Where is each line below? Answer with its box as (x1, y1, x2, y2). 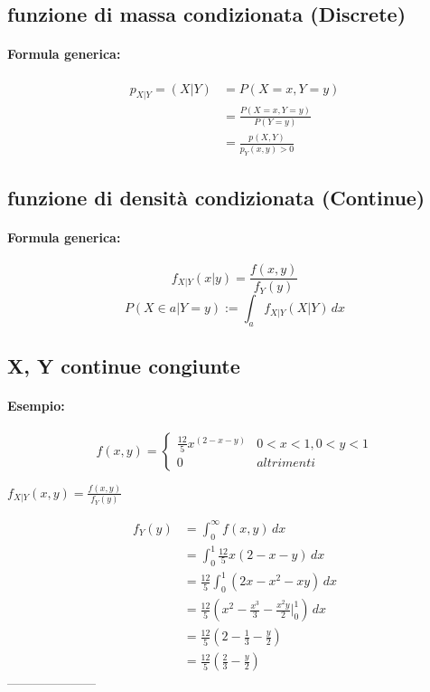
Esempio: (7, 396, 65, 415)
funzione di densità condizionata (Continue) (7, 184, 425, 211)
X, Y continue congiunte (7, 352, 240, 380)
